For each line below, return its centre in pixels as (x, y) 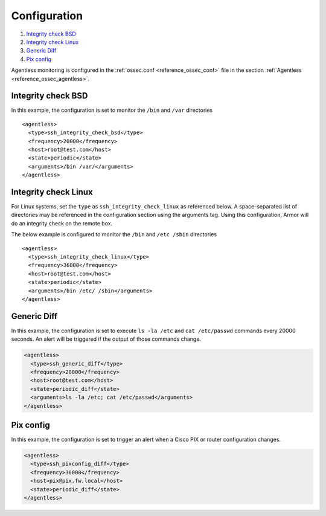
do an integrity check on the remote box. (62, 223)
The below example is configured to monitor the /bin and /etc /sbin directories (114, 234)
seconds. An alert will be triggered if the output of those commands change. (106, 339)
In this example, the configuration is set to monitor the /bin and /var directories (112, 110)
